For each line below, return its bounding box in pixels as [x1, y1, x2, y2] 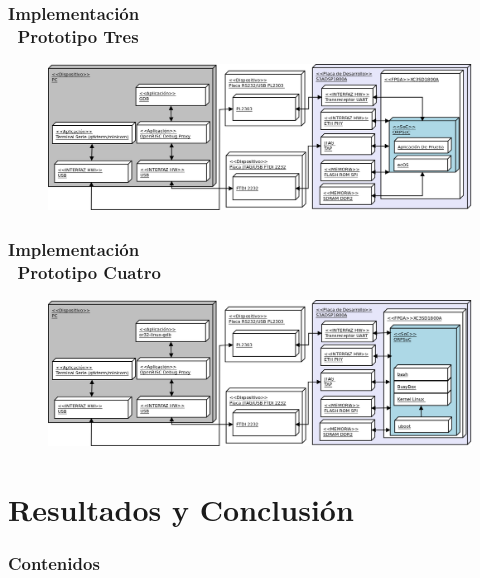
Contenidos [8, 551, 100, 576]
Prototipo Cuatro [17, 259, 161, 284]
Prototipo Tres [17, 23, 139, 48]
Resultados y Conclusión [8, 488, 354, 529]
